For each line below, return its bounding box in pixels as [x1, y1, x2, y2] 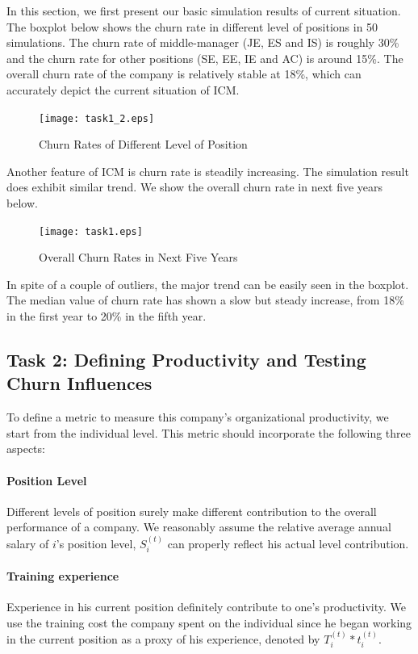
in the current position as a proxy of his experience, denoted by [6, 631, 320, 648]
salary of [6, 535, 49, 551]
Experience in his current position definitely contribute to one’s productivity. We [6, 598, 406, 615]
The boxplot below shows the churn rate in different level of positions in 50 [6, 18, 378, 35]
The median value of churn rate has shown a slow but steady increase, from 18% [6, 291, 404, 308]
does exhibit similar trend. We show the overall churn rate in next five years [6, 178, 383, 195]
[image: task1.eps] [39, 225, 143, 237]
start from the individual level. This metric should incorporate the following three [6, 424, 412, 441]
